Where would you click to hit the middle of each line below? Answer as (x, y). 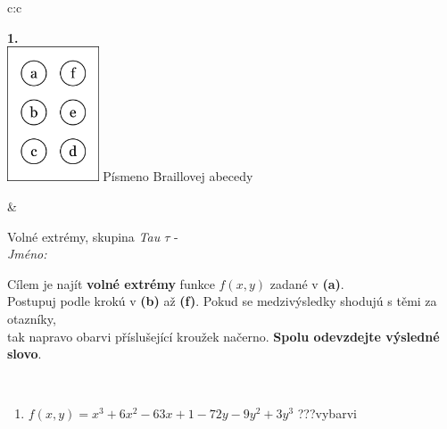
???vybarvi (327, 413)
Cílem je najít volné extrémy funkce (111, 283)
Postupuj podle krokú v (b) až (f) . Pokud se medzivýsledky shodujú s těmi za (222, 301)
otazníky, (32, 318)
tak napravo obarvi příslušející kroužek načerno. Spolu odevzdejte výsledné (223, 336)
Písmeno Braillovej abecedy (178, 176)
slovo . (25, 354)
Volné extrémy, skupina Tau (84, 236)
